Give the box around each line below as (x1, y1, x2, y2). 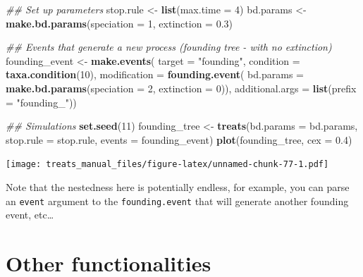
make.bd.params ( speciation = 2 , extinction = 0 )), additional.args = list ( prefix (6, 80, 357, 95)
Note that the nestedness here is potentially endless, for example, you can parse (6, 180, 350, 194)
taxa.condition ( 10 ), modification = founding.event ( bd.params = (6, 67, 304, 82)
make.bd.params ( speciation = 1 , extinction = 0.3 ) (6, 16, 233, 30)
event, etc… (6, 207, 54, 222)
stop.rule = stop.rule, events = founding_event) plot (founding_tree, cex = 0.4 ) (6, 132, 352, 147)
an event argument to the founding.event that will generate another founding (6, 193, 349, 208)
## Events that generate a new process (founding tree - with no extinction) (6, 39, 332, 54)
